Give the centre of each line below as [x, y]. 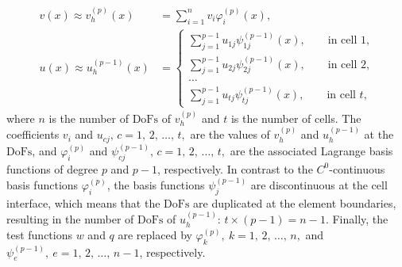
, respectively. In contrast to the [235, 168]
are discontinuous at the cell [319, 184]
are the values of [230, 134]
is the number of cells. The [296, 118]
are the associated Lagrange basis [311, 151]
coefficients [33, 134]
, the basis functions [156, 184]
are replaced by [155, 234]
